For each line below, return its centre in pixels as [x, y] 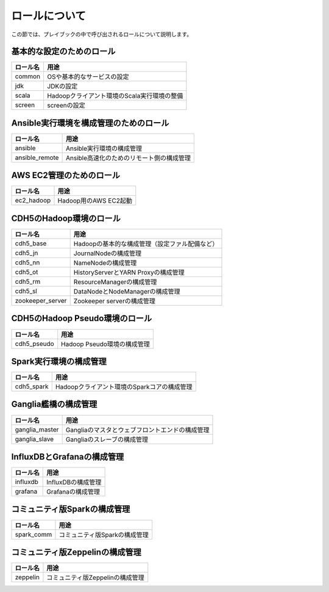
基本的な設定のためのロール [63, 52]
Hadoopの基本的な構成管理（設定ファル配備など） [146, 244]
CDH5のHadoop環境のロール [66, 218]
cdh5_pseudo [34, 344]
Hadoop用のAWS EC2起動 [95, 201]
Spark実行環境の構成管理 [59, 361]
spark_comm [34, 534]
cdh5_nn [27, 262]
